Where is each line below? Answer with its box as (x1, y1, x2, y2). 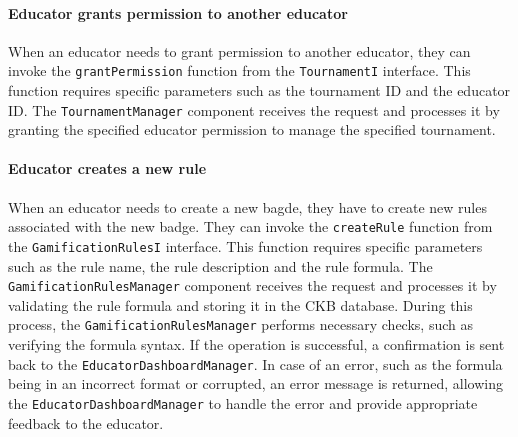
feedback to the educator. (8, 412, 164, 433)
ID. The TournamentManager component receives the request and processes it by (8, 99, 500, 120)
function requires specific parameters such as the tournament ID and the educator (8, 80, 511, 101)
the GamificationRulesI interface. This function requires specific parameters (8, 235, 483, 256)
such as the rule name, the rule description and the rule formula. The (8, 255, 433, 276)
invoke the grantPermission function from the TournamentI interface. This (8, 60, 471, 81)
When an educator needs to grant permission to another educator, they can (8, 40, 471, 61)
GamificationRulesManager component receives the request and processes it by (8, 275, 497, 296)
